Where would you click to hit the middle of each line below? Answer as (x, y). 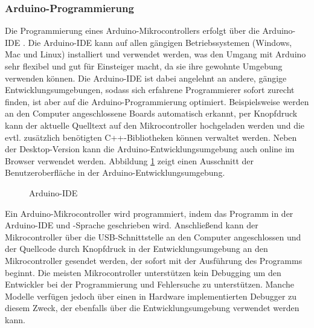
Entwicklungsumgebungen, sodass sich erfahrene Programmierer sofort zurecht (150, 90)
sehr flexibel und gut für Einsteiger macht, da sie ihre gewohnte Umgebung (144, 66)
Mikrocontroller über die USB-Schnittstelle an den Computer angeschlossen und (153, 236)
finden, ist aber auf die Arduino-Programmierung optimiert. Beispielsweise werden (157, 101)
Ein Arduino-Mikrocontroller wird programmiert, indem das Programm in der (149, 213)
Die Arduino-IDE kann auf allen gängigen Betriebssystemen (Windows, (160, 42)
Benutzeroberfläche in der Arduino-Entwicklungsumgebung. (115, 172)
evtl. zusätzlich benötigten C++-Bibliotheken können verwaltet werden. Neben (151, 137)
